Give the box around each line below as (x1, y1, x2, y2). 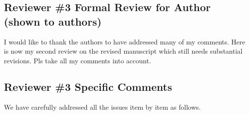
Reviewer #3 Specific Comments (4, 79, 172, 94)
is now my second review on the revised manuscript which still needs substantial (4, 46, 243, 56)
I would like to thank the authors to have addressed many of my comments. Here (4, 36, 245, 46)
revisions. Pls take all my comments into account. (4, 55, 151, 65)
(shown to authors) (4, 14, 102, 29)
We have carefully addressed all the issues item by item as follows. (4, 101, 201, 112)
